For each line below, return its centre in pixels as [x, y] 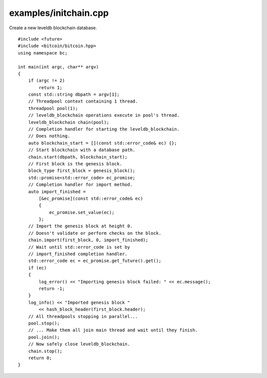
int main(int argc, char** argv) [58, 67]
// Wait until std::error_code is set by [79, 247]
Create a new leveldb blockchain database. [53, 28]
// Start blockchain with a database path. [82, 150]
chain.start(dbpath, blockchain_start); [78, 157]
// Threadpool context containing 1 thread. [83, 101]
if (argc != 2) [46, 81]
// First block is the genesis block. [75, 164]
